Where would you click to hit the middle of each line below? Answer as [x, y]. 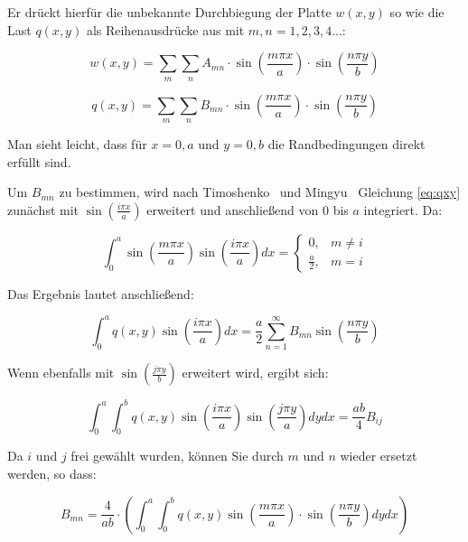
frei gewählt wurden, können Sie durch [177, 456]
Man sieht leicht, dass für [77, 143]
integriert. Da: [403, 209]
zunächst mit [43, 209]
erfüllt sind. [39, 161]
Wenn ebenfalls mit [61, 373]
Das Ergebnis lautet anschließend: [101, 293]
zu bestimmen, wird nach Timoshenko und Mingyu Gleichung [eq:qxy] [260, 192]
